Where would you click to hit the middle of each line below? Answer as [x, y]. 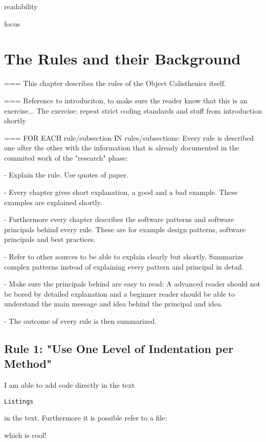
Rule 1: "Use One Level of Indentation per [119, 348]
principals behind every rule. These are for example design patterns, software [125, 229]
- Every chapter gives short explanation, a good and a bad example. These [121, 192]
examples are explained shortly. [53, 202]
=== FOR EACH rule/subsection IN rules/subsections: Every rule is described [129, 137]
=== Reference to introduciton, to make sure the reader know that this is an [126, 100]
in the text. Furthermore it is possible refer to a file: [86, 418]
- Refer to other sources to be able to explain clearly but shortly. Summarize [124, 257]
